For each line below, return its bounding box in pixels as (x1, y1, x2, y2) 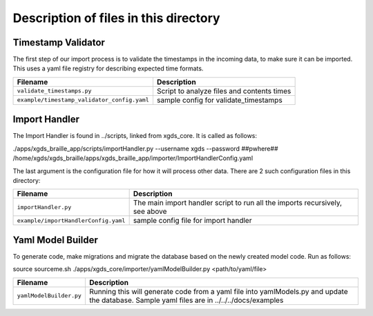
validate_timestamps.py (17, 87, 92, 95)
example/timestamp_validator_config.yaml (17, 97, 149, 103)
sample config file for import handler (133, 216, 252, 226)
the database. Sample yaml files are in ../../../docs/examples (88, 295, 284, 305)
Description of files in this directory (12, 10, 220, 26)
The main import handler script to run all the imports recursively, (133, 198, 342, 208)
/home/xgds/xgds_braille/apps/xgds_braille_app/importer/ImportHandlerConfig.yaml (12, 154, 254, 162)
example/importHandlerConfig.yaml (17, 217, 126, 224)
